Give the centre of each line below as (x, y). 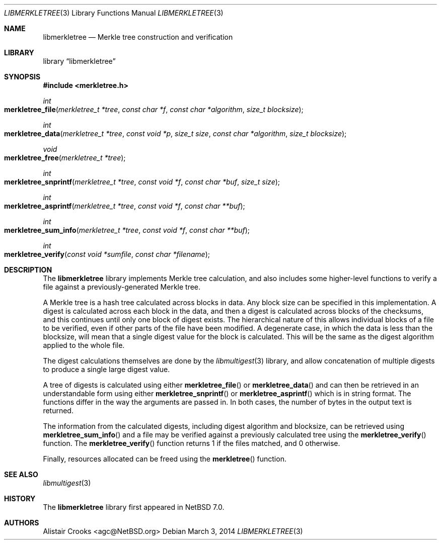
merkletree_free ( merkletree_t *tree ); (65, 158)
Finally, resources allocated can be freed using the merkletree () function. (165, 459)
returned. (58, 411)
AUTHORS (22, 523)
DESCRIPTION (28, 270)
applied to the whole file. (84, 345)
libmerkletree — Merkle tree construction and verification (138, 37)
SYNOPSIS (22, 77)
